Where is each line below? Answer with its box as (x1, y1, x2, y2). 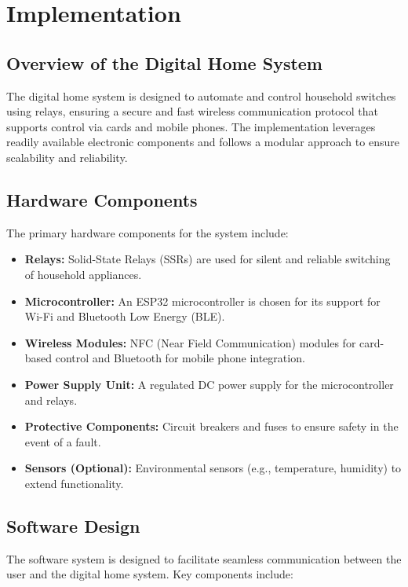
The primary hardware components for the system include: (6, 224, 289, 240)
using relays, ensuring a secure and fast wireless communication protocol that (6, 103, 378, 119)
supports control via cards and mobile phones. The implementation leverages (6, 118, 376, 134)
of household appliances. (24, 266, 142, 282)
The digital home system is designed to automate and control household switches (6, 87, 396, 104)
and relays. (24, 391, 78, 408)
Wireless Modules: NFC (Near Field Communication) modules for (24, 334, 356, 350)
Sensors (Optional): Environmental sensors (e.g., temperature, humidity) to (24, 460, 402, 476)
